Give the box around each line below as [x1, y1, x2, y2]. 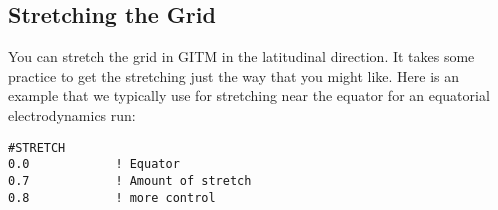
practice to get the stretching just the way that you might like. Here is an [8, 65, 460, 86]
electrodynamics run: [8, 104, 136, 125]
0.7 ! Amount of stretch [8, 173, 252, 188]
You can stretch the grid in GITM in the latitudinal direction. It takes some [8, 46, 475, 67]
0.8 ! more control [8, 190, 216, 205]
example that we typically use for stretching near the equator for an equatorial [8, 85, 490, 106]
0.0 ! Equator [8, 157, 180, 172]
